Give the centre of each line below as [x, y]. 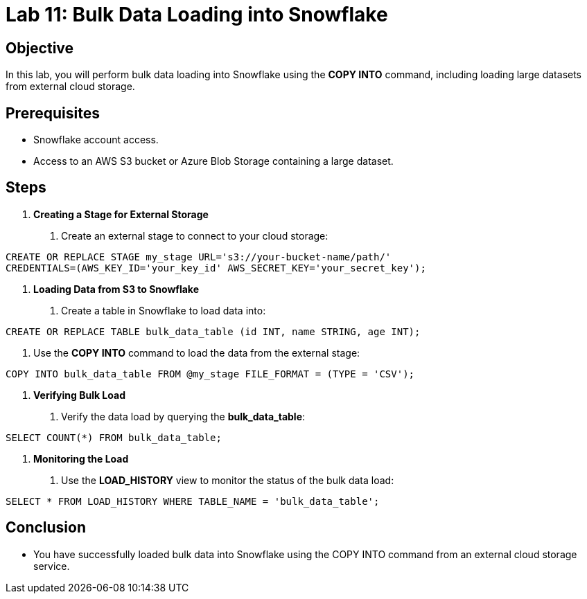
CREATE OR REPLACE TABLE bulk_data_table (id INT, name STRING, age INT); [213, 331]
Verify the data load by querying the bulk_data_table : [183, 416]
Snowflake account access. [96, 140]
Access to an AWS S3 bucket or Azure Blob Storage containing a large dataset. [213, 161]
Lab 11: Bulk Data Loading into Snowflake [197, 15]
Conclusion [46, 528]
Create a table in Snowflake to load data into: [164, 310]
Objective [40, 48]
